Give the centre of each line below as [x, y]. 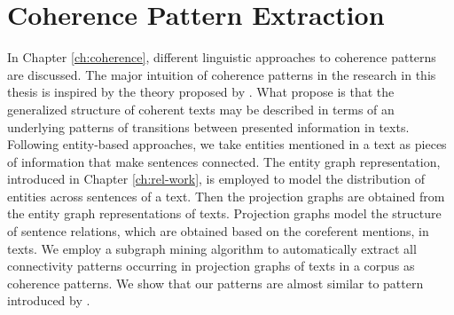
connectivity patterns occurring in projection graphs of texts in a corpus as [211, 266]
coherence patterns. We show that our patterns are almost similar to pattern [215, 283]
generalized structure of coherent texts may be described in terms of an [201, 109]
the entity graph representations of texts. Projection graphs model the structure [224, 213]
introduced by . [49, 300]
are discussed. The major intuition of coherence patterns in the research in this [222, 74]
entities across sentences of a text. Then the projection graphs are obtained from [226, 196]
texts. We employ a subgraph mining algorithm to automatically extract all [212, 248]
